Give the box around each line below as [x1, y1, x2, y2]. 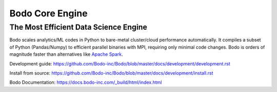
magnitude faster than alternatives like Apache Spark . [9, 51, 123, 57]
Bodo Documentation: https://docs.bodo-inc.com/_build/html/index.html [9, 79, 162, 85]
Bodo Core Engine [9, 8, 88, 19]
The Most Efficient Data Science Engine [9, 22, 147, 32]
